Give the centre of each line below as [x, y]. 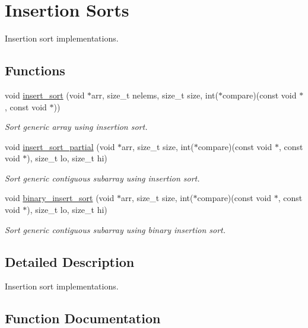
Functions [35, 70]
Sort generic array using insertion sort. [76, 127]
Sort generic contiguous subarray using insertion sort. [102, 178]
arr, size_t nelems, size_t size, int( [155, 95]
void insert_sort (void [45, 95]
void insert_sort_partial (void [60, 146]
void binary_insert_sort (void [60, 198]
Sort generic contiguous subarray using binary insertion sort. [115, 229]
